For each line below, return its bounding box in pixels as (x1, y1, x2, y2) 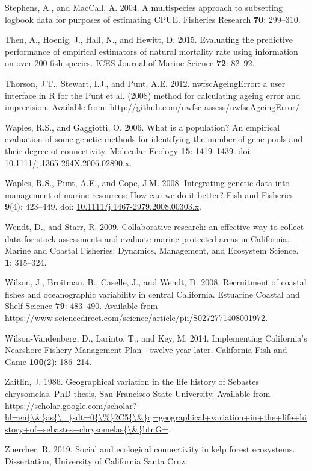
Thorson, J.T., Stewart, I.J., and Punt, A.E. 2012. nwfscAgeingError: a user (5, 76, 286, 89)
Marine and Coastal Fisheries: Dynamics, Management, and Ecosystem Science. (5, 244, 299, 257)
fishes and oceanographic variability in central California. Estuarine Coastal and (5, 287, 300, 300)
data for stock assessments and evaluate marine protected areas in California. (5, 232, 290, 245)
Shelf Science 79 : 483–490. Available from (5, 299, 158, 312)
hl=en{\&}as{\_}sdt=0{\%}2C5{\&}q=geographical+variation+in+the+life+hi (5, 411, 307, 423)
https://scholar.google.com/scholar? (5, 399, 137, 411)
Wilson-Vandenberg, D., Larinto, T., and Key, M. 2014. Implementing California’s (5, 331, 307, 344)
